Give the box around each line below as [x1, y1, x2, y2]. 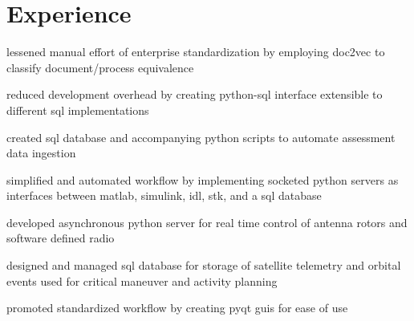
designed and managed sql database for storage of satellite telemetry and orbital [6, 257, 401, 274]
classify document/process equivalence [6, 59, 194, 75]
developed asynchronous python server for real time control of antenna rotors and [6, 213, 408, 230]
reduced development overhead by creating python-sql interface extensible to [6, 86, 383, 103]
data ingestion [6, 144, 76, 161]
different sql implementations [6, 101, 149, 118]
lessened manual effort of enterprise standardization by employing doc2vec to [6, 43, 385, 60]
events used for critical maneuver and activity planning [6, 272, 278, 289]
